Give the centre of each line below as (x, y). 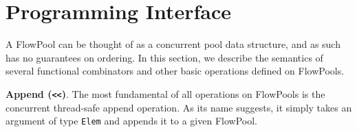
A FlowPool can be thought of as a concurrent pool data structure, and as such (173, 44)
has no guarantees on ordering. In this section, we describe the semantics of (164, 57)
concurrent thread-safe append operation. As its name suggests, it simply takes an (179, 107)
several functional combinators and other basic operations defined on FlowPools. (175, 71)
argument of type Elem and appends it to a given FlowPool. (131, 121)
